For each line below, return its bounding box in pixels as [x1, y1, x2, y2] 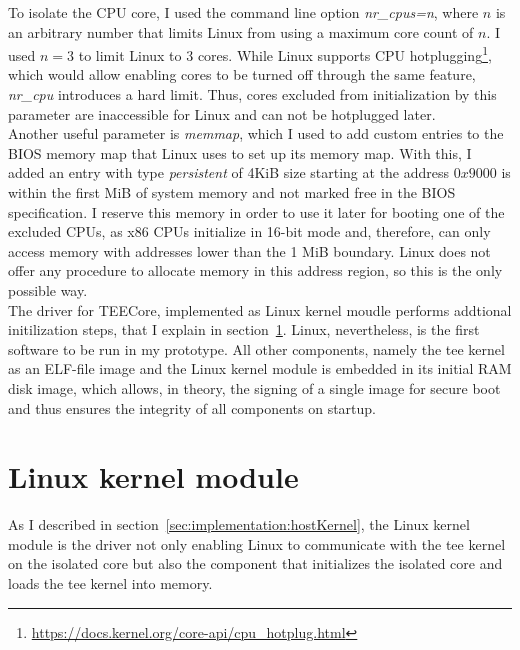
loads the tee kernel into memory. [8, 573, 213, 594]
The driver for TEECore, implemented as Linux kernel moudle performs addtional [8, 299, 512, 320]
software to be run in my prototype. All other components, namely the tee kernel [8, 338, 505, 359]
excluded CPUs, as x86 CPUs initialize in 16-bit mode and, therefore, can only [8, 221, 491, 242]
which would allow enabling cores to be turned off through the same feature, [8, 64, 476, 85]
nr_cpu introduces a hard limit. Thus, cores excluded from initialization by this [8, 84, 497, 105]
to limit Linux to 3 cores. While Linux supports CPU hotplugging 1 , [78, 42, 492, 65]
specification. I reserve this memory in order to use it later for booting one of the [8, 201, 505, 222]
